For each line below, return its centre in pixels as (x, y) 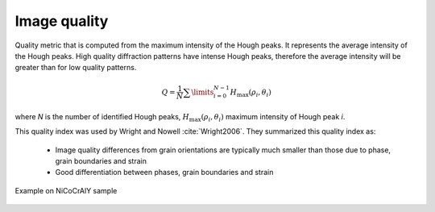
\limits (203, 92)
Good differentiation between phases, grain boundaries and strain (164, 173)
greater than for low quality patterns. (76, 68)
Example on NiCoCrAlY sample (66, 190)
